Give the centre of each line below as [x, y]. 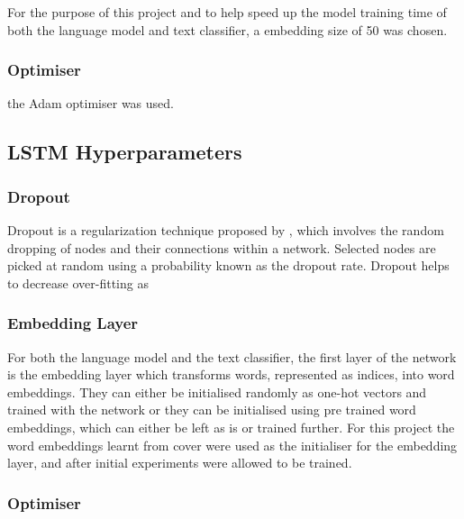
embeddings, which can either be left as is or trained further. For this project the [231, 427]
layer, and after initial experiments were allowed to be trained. [180, 463]
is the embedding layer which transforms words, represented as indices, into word [231, 374]
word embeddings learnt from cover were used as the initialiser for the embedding [232, 445]
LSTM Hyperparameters [125, 152]
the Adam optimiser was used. [91, 103]
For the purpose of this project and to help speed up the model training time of [227, 12]
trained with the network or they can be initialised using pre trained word [212, 410]
